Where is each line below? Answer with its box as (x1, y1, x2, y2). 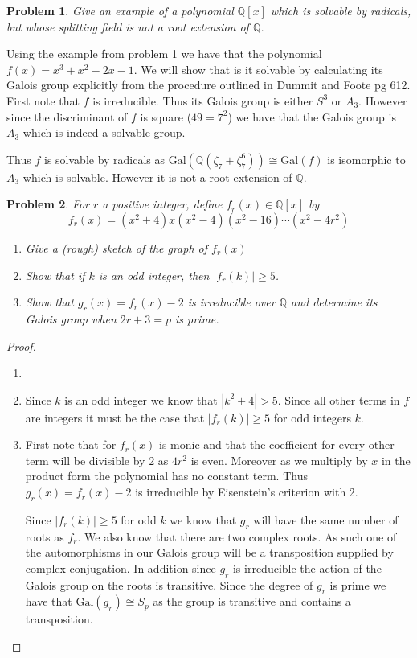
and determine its (290, 294, 378, 310)
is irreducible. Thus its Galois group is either (92, 92, 313, 109)
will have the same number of (253, 511, 399, 528)
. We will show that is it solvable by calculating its (133, 60, 383, 77)
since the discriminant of (6, 108, 128, 125)
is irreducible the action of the (232, 559, 382, 576)
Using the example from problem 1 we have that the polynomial (6, 45, 322, 62)
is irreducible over (187, 294, 276, 310)
